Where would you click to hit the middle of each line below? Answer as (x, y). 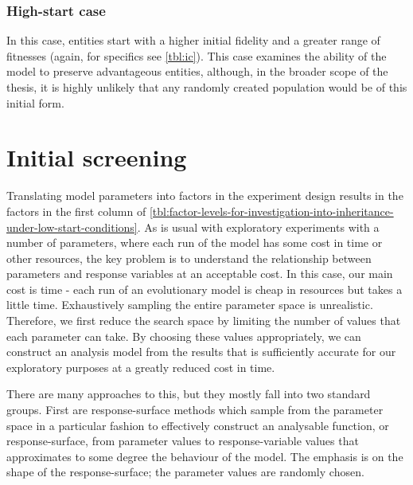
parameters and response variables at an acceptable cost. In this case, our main (200, 274)
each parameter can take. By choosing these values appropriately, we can (184, 336)
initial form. (35, 102)
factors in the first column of (76, 211)
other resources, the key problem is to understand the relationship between (189, 258)
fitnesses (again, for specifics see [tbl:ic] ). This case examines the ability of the (197, 55)
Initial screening (97, 157)
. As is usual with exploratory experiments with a (258, 227)
